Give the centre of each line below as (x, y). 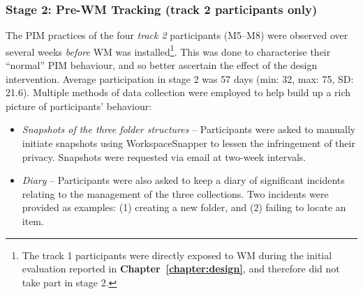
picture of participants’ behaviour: (79, 106)
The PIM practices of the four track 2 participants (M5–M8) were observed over (177, 35)
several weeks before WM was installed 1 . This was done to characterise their (168, 50)
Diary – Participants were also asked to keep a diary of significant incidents (183, 180)
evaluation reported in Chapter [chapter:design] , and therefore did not (181, 269)
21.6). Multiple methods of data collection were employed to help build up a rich (178, 92)
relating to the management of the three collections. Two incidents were (175, 193)
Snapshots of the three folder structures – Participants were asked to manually (189, 129)
